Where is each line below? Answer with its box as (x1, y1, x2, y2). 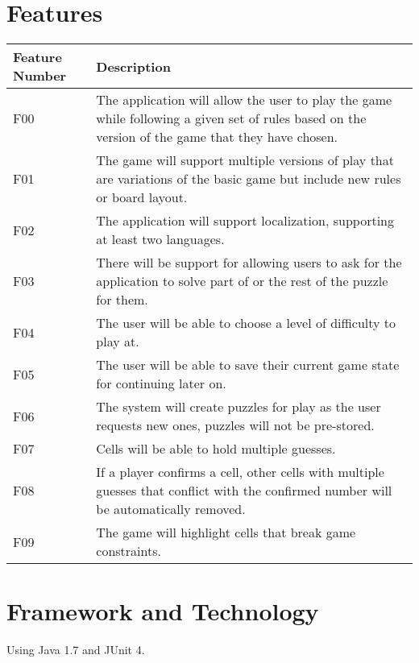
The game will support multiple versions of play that (96, 151, 394, 170)
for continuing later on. (96, 374, 226, 393)
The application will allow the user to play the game (96, 90, 392, 110)
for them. (96, 290, 148, 309)
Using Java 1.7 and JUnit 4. (6, 641, 145, 658)
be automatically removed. (96, 499, 246, 519)
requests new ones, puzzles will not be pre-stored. (96, 416, 375, 435)
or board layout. (96, 188, 188, 207)
